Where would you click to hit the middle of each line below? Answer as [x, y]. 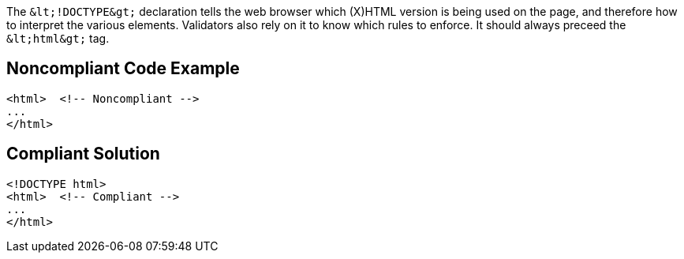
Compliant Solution [83, 154]
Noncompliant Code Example [123, 69]
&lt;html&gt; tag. [58, 38]
